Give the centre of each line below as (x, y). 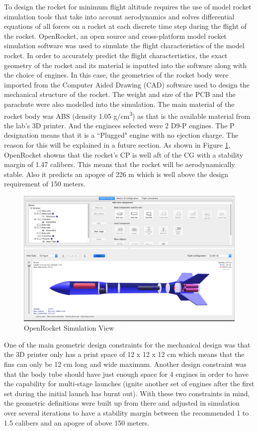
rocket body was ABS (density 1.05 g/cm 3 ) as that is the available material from (127, 115)
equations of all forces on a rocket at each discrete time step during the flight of (126, 26)
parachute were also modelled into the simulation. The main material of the (119, 104)
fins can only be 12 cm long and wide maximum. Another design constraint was (125, 364)
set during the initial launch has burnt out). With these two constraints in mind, (127, 393)
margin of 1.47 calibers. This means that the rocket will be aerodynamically (120, 164)
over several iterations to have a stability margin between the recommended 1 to (127, 413)
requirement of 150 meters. (45, 184)
